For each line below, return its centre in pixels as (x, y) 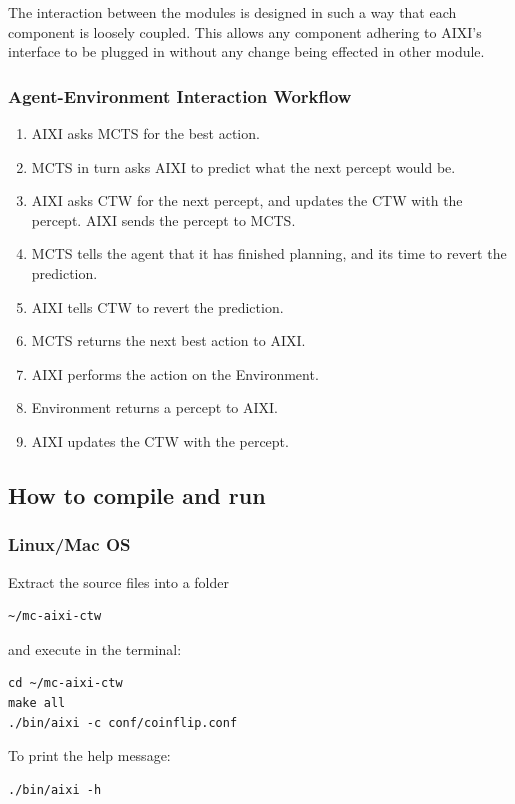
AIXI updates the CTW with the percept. (160, 440)
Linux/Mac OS (69, 544)
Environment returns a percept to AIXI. (155, 407)
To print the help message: (89, 755)
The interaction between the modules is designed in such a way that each (232, 12)
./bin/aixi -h (55, 789)
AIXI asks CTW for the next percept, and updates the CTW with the (247, 200)
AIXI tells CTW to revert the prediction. (157, 306)
